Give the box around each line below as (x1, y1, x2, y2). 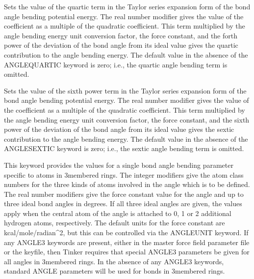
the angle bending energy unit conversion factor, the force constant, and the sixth (4, 114, 250, 124)
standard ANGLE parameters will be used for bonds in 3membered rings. (4, 266, 225, 276)
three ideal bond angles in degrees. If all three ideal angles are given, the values (4, 198, 242, 209)
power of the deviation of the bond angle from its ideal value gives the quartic (4, 40, 238, 50)
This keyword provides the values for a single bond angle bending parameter (4, 159, 233, 170)
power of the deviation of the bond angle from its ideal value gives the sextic (4, 124, 234, 134)
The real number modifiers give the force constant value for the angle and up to (4, 188, 244, 199)
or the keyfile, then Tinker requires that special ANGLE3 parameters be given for (4, 247, 250, 257)
